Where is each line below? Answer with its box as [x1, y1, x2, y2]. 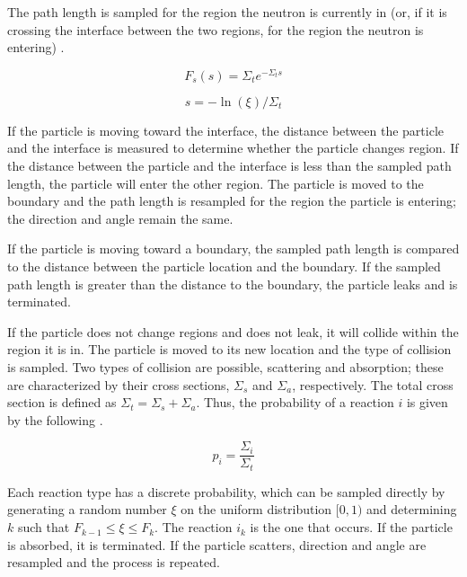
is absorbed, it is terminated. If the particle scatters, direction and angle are [7, 535, 427, 554]
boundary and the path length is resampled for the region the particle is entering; [7, 191, 456, 210]
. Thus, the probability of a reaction [196, 393, 394, 412]
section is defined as [7, 393, 117, 412]
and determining [366, 500, 457, 519]
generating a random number [7, 500, 167, 519]
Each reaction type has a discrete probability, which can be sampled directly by [7, 482, 445, 501]
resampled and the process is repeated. [7, 553, 220, 572]
